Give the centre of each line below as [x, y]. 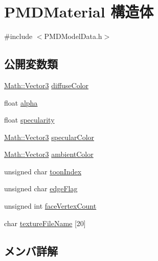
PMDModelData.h [73, 36]
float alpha [21, 102]
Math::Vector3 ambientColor [49, 154]
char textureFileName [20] [45, 223]
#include [18, 36]
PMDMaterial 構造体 [79, 12]
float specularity [29, 120]
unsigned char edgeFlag [41, 188]
